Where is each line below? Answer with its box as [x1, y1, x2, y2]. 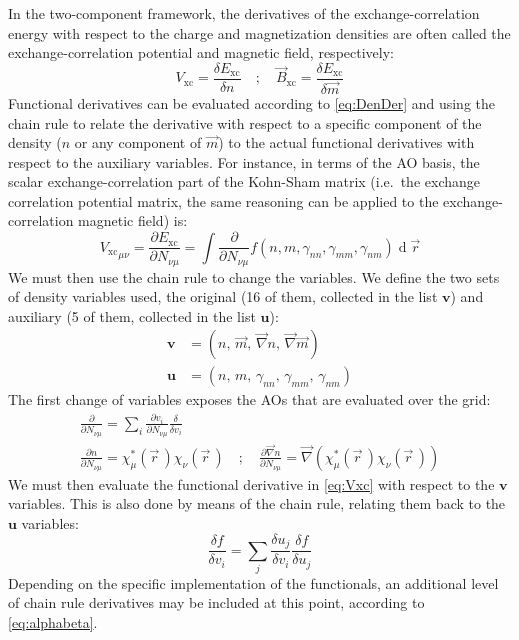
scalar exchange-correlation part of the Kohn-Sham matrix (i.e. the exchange [8, 171, 480, 192]
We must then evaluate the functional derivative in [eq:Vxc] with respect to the [8, 473, 495, 494]
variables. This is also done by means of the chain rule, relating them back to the [8, 493, 506, 514]
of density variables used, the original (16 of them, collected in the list [8, 286, 438, 307]
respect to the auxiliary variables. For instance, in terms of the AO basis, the [8, 151, 480, 172]
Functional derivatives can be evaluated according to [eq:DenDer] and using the [8, 92, 496, 113]
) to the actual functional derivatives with [218, 132, 475, 153]
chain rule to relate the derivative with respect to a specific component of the [8, 112, 482, 133]
